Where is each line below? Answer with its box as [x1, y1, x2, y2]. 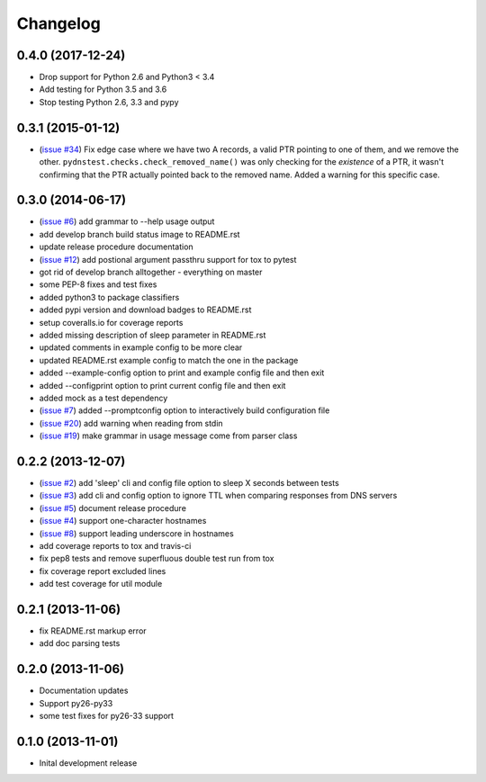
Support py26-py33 [39, 697, 113, 708]
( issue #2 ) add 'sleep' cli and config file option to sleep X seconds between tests [39, 477, 339, 488]
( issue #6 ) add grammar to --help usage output [39, 216, 215, 227]
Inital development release [39, 758, 138, 769]
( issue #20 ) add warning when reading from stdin [39, 418, 224, 428]
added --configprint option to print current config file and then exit [39, 380, 286, 391]
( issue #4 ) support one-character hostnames [39, 516, 207, 526]
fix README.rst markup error [39, 625, 148, 636]
